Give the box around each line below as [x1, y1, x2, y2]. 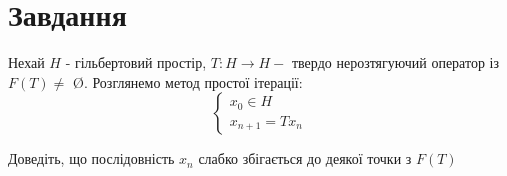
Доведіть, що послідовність [8, 148, 175, 169]
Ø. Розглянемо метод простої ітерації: [72, 71, 303, 92]
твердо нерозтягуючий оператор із [291, 52, 499, 73]
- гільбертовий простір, [65, 52, 207, 73]
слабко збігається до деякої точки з [198, 148, 412, 169]
